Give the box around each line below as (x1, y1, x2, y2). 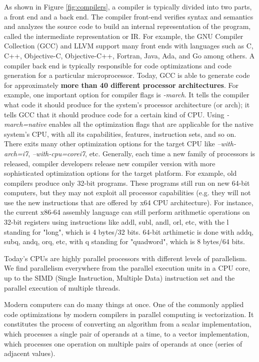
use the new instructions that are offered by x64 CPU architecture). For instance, (4, 197, 253, 207)
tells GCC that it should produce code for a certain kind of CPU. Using (4, 109, 224, 119)
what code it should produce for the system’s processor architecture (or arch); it (4, 99, 250, 109)
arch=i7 (4, 148, 28, 158)
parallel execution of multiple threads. (4, 282, 120, 293)
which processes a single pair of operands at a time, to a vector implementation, (4, 329, 249, 339)
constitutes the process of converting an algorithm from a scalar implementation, (4, 319, 251, 329)
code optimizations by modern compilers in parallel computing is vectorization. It (4, 309, 254, 319)
